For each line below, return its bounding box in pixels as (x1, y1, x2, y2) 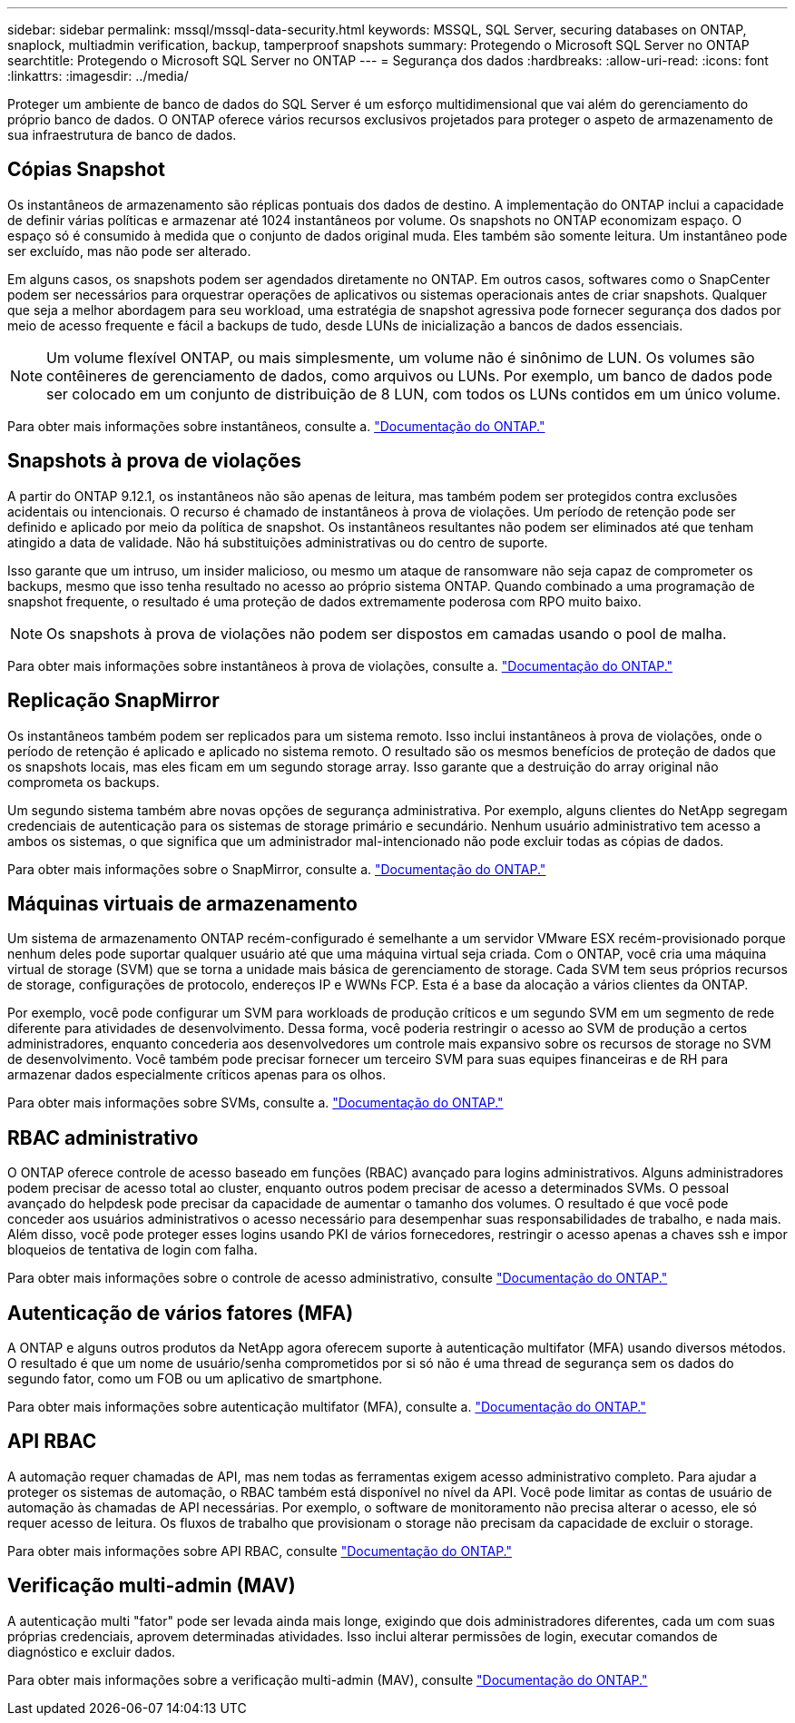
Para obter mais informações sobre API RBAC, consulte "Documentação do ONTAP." (7, 1542, 513, 1559)
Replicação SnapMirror (7, 689, 220, 713)
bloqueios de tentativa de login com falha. (7, 1242, 258, 1258)
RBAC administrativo (7, 1126, 199, 1149)
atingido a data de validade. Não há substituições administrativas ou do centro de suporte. (7, 534, 548, 550)
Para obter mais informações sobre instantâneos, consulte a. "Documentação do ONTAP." (7, 418, 545, 434)
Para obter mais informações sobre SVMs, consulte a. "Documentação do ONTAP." (7, 1095, 504, 1111)
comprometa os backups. (7, 773, 160, 790)
